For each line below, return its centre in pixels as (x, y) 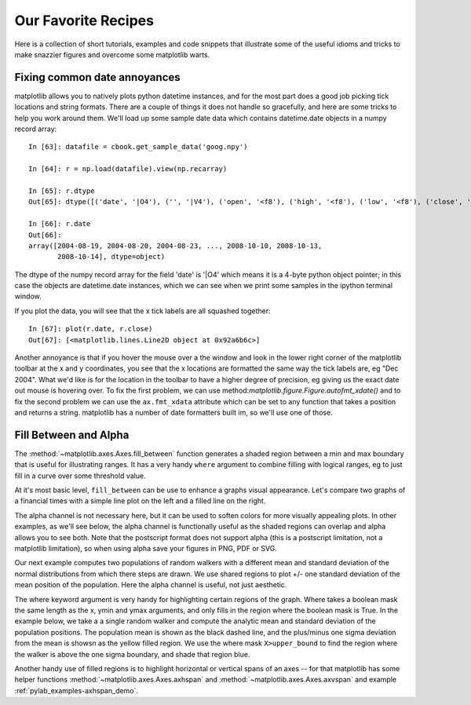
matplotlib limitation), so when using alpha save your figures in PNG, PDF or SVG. (146, 549)
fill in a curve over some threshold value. (80, 476)
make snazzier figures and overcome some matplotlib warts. (112, 54)
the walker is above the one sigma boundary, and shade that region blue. (132, 654)
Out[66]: (45, 235)
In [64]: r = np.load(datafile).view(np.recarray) (128, 169)
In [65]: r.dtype (62, 191)
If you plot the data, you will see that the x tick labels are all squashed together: (142, 311)
